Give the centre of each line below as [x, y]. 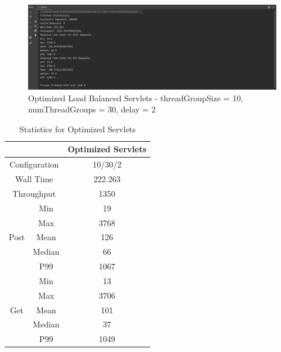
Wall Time [34, 178]
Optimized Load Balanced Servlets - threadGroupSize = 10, [136, 98]
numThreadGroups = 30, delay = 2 [92, 109]
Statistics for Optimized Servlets [78, 129]
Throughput [34, 193]
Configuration [34, 164]
